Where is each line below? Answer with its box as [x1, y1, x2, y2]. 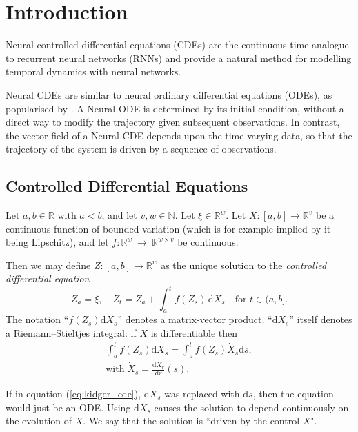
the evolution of [6, 413, 72, 428]
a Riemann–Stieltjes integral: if [6, 325, 137, 340]
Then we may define [6, 257, 91, 272]
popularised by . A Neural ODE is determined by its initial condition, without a [6, 101, 344, 115]
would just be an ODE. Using [6, 400, 131, 414]
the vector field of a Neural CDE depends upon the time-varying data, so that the [6, 128, 352, 142]
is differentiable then [150, 325, 237, 340]
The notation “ [6, 312, 69, 326]
